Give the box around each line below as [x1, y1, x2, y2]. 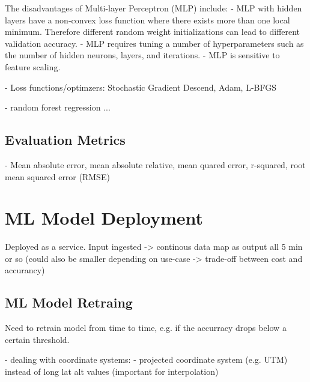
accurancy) [5, 264, 45, 276]
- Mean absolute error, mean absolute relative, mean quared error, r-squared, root [5, 158, 306, 171]
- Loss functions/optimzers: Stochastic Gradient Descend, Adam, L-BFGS [5, 80, 277, 93]
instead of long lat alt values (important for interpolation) [5, 365, 219, 378]
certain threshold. [5, 333, 70, 345]
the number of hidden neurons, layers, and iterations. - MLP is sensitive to [5, 49, 280, 61]
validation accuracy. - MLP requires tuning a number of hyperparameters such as [5, 37, 304, 49]
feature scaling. [5, 60, 61, 73]
